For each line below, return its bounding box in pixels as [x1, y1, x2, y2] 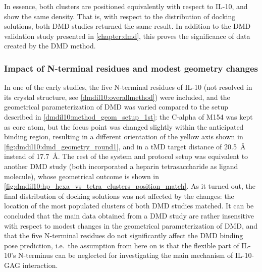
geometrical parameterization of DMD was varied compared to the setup [4, 101, 229, 112]
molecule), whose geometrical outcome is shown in [4, 171, 160, 181]
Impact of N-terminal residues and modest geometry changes [4, 62, 258, 74]
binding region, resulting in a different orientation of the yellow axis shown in [4, 131, 243, 142]
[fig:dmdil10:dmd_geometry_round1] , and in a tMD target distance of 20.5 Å [4, 141, 246, 151]
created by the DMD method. [4, 40, 96, 51]
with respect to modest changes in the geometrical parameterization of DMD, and [4, 220, 258, 231]
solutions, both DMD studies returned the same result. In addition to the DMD [4, 21, 251, 31]
